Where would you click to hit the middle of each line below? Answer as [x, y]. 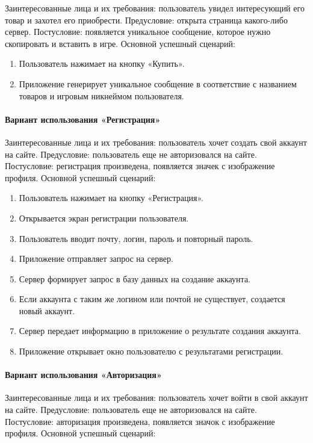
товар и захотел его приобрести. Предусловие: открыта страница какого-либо [146, 20]
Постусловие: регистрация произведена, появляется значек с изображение [140, 166]
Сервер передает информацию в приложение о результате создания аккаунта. [160, 331]
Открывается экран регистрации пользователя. [104, 218]
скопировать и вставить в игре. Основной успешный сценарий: [120, 43]
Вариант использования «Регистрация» [83, 119]
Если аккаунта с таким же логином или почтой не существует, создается [152, 299]
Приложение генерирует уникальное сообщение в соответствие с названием [158, 83]
